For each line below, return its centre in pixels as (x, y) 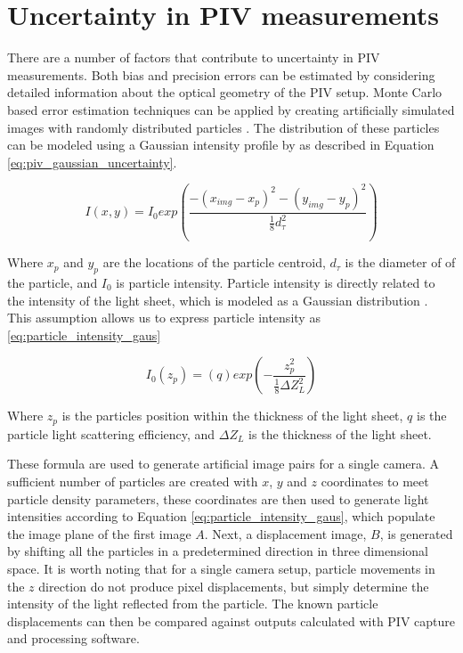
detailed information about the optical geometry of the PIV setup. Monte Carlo (225, 92)
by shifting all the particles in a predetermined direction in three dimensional (218, 551)
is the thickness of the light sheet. (340, 433)
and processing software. (73, 638)
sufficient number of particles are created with (133, 482)
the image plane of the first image (99, 533)
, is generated (416, 533)
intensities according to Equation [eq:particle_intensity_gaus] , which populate (221, 516)
